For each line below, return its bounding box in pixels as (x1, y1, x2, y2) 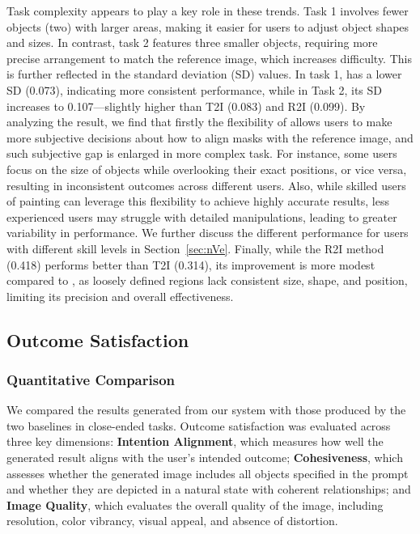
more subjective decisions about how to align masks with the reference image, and (6, 129, 414, 146)
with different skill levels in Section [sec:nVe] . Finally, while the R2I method (6, 239, 384, 256)
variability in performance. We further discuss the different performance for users (6, 224, 409, 241)
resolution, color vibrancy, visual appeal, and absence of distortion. (6, 512, 338, 529)
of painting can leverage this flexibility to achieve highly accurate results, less (6, 193, 389, 210)
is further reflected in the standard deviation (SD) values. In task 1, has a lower (6, 66, 402, 83)
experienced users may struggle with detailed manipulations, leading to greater (6, 208, 397, 225)
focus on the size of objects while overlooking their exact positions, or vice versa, (6, 160, 407, 177)
